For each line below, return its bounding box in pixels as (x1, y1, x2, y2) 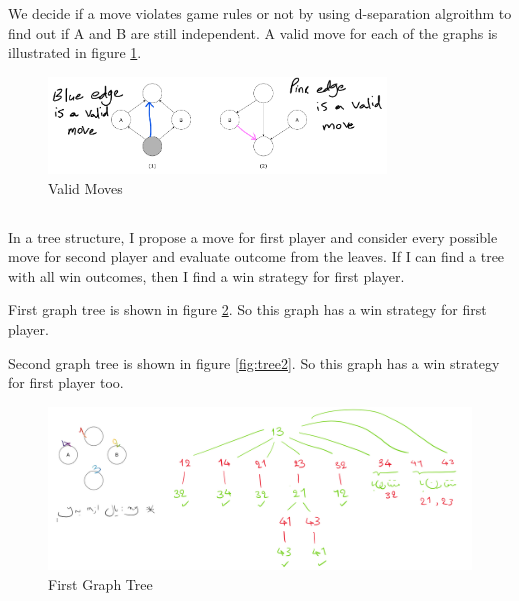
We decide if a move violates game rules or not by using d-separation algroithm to (8, 3, 512, 24)
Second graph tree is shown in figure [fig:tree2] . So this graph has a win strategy (8, 352, 500, 373)
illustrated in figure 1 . (8, 42, 142, 63)
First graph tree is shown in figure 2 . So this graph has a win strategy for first (8, 299, 487, 320)
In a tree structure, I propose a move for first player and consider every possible (8, 226, 498, 247)
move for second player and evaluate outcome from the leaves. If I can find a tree (8, 246, 505, 267)
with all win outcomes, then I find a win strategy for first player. (8, 265, 405, 286)
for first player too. (8, 372, 124, 393)
